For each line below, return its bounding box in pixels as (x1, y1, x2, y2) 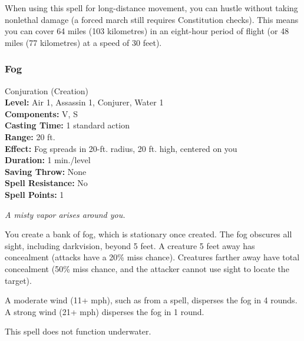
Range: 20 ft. (5, 130, 55, 143)
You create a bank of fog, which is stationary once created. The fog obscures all (5, 228, 292, 240)
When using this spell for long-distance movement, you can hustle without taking (5, 2, 298, 14)
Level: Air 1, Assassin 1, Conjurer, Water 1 (5, 96, 164, 108)
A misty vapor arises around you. (5, 208, 125, 220)
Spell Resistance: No (5, 177, 88, 189)
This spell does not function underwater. (5, 325, 151, 337)
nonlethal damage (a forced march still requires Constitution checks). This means (5, 13, 299, 25)
